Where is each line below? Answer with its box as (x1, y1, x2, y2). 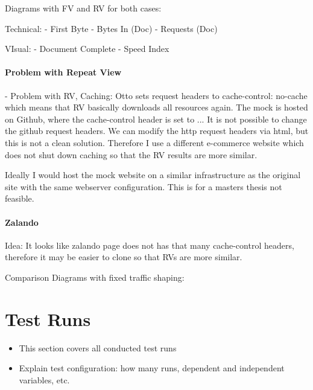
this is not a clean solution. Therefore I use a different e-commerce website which (5, 136, 304, 149)
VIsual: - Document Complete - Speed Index (5, 42, 169, 55)
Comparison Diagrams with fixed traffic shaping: (5, 270, 185, 283)
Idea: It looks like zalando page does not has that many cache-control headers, (5, 238, 294, 251)
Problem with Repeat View (5, 66, 122, 78)
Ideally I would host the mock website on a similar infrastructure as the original (5, 168, 301, 181)
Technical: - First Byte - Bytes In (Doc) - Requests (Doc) (5, 22, 218, 34)
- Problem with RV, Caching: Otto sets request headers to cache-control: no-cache (5, 89, 308, 101)
